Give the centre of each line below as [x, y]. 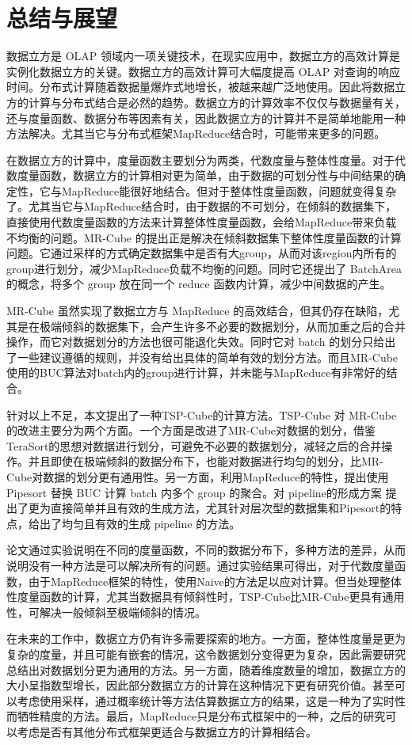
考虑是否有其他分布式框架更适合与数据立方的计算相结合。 [167, 731]
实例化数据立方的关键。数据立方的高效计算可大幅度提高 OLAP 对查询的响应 [203, 71]
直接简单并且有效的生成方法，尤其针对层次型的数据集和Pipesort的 [221, 508]
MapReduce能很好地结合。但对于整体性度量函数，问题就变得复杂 [229, 190]
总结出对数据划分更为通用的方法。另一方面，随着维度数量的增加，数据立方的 [206, 669]
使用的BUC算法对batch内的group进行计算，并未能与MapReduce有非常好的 [196, 372]
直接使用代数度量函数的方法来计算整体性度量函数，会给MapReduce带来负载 [202, 222]
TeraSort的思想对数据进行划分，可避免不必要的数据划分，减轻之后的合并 [194, 445]
